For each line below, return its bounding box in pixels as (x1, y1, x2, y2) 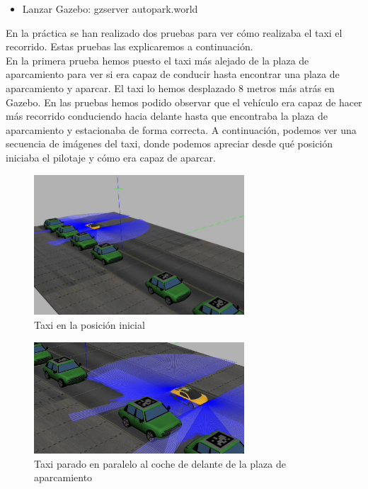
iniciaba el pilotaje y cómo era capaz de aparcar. (6, 150, 216, 164)
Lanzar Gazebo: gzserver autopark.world (22, 1, 198, 16)
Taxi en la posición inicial (34, 317, 145, 332)
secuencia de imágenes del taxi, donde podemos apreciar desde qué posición (6, 136, 333, 151)
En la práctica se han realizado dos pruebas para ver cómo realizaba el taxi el (6, 25, 343, 40)
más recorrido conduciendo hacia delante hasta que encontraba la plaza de (6, 108, 328, 123)
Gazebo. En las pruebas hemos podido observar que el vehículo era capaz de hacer (6, 94, 362, 109)
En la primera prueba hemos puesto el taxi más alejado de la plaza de (6, 52, 309, 67)
